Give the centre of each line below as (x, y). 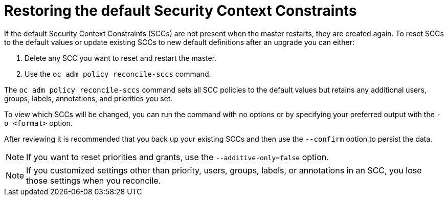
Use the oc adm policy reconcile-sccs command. (118, 74)
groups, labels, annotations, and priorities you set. (88, 98)
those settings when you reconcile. (94, 180)
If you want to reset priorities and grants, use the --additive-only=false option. (177, 157)
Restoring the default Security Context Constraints (181, 11)
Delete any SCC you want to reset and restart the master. (121, 58)
